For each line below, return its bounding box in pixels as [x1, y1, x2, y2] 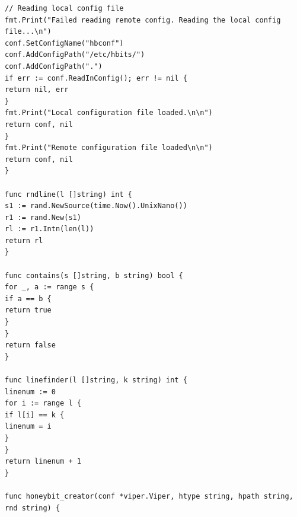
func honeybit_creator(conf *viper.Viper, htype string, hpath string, [5, 492, 293, 500]
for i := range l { [5, 399, 81, 408]
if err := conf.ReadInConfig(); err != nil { [5, 74, 187, 82]
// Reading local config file [5, 4, 124, 12]
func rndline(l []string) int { [5, 190, 132, 199]
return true [5, 306, 52, 315]
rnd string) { [5, 503, 60, 512]
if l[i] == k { [5, 410, 65, 419]
